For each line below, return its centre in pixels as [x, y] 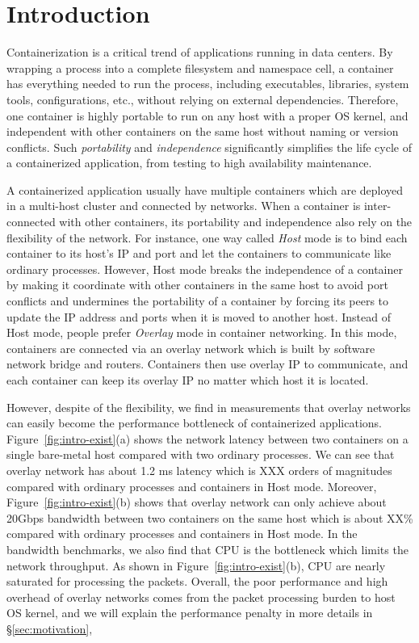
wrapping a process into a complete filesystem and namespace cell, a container [200, 67]
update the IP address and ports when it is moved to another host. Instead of [199, 316]
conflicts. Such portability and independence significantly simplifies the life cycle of [209, 147]
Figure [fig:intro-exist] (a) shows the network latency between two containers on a [207, 438]
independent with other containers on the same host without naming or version [203, 131]
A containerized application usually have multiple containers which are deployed [205, 189]
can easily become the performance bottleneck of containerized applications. [194, 423]
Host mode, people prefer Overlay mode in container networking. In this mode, [202, 332]
